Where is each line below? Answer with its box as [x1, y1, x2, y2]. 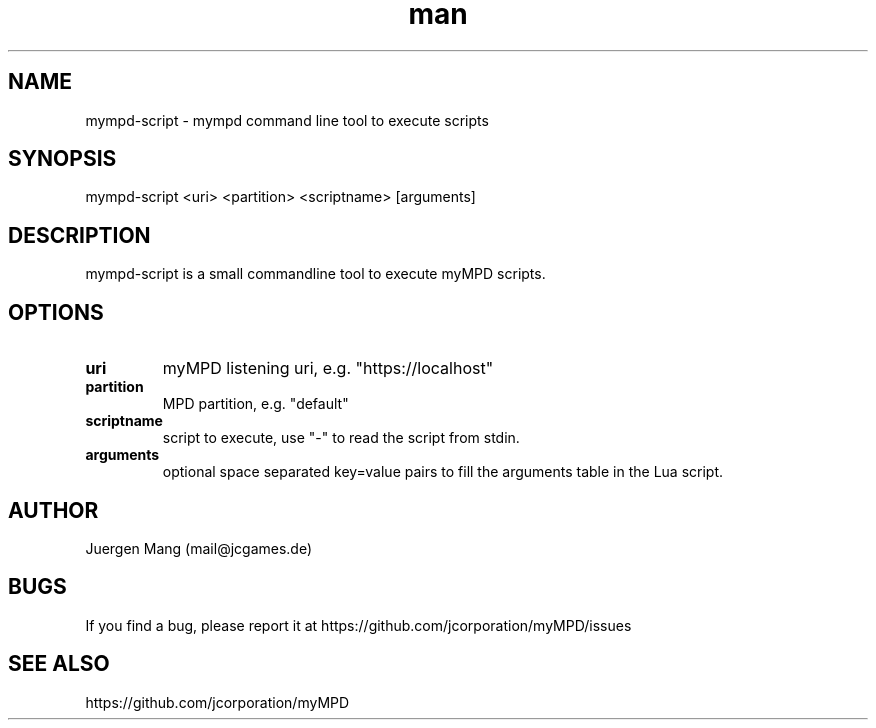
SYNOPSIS [8, 146, 117, 172]
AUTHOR [8, 497, 99, 523]
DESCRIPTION [8, 222, 151, 248]
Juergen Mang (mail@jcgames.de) [85, 539, 313, 557]
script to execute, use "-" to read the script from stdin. [162, 429, 520, 447]
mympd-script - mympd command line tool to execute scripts [85, 111, 489, 129]
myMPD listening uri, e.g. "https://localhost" [162, 358, 494, 379]
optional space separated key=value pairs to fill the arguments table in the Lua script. [162, 463, 724, 481]
